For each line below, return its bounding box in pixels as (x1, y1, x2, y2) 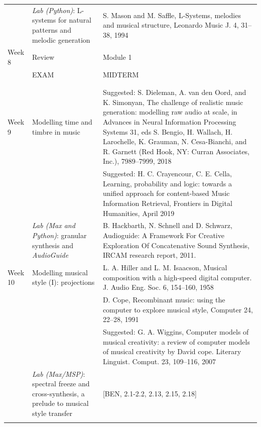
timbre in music (32, 126, 80, 137)
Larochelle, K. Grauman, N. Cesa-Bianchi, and (102, 136, 247, 147)
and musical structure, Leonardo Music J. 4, (102, 20, 239, 30)
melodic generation (32, 34, 90, 45)
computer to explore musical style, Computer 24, (102, 304, 253, 314)
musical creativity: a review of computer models (102, 336, 250, 347)
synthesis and (32, 240, 73, 250)
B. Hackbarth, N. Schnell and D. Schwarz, (102, 220, 232, 231)
